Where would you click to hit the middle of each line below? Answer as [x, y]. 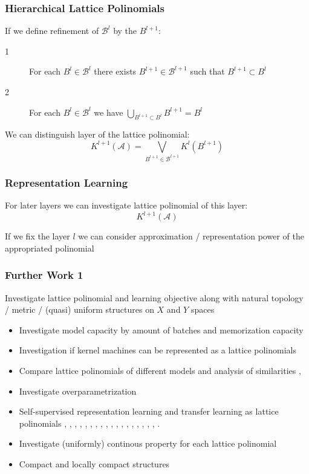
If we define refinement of [52, 31]
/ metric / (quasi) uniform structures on [80, 309]
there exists [115, 71]
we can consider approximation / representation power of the [191, 236]
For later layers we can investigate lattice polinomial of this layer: [126, 205]
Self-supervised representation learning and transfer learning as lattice [149, 411]
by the [125, 31]
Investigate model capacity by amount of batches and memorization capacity [161, 329]
